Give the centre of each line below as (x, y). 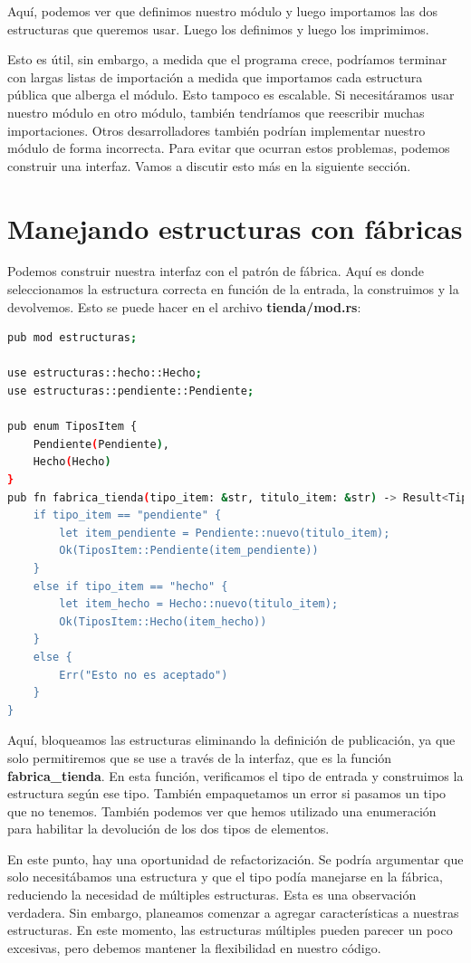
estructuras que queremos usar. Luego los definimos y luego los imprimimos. (218, 29)
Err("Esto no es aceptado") (144, 675)
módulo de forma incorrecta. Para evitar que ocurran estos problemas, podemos (229, 148)
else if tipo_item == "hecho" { (130, 586)
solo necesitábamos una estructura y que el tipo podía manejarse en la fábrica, (225, 877)
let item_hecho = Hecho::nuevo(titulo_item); (199, 604)
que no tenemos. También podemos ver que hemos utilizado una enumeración (222, 810)
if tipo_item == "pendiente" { (127, 515)
